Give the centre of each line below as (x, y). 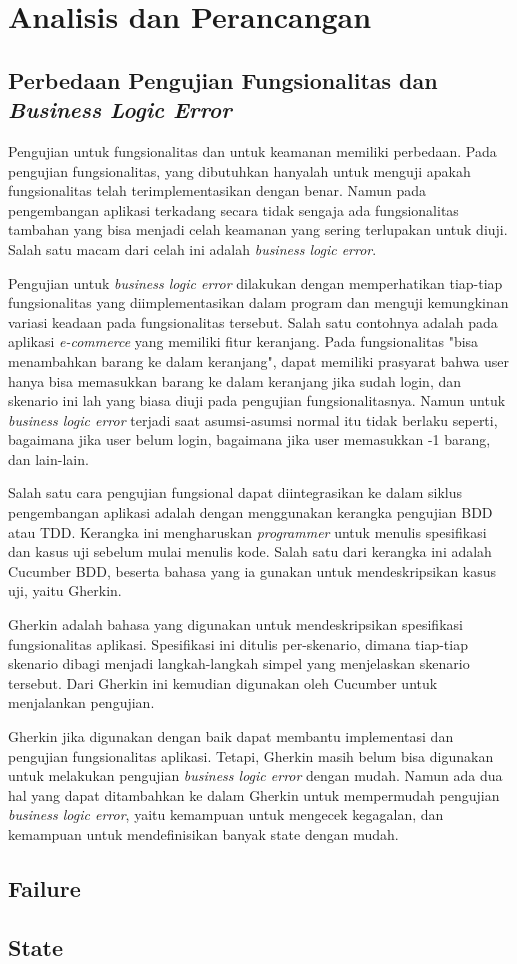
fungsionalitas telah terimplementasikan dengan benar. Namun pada (217, 190)
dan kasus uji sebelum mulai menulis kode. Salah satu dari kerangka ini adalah (250, 551)
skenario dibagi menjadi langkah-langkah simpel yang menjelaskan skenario (239, 663)
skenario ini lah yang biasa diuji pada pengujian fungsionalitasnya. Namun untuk (257, 400)
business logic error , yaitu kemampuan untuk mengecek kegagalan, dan (226, 814)
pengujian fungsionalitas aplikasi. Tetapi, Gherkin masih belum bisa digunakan (251, 755)
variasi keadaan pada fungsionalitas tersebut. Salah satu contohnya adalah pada (253, 321)
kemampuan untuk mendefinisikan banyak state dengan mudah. (203, 833)
